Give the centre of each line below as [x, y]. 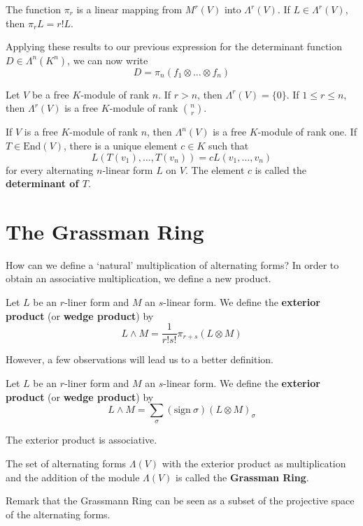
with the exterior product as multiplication [254, 463]
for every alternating [50, 169]
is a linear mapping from [129, 9]
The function [33, 9]
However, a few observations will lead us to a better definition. [140, 359]
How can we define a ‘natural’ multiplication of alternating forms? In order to [172, 264]
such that [229, 145]
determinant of [42, 183]
